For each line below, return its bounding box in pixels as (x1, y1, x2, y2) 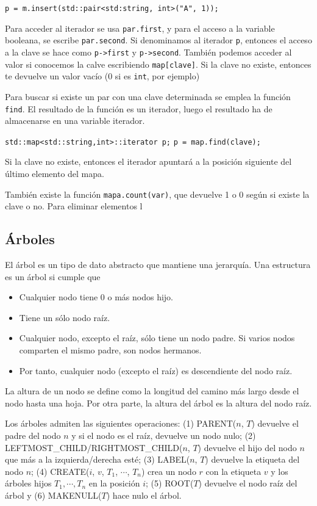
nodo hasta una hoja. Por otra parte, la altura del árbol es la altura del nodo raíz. (5, 396, 312, 409)
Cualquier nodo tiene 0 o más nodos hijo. (19, 291, 174, 303)
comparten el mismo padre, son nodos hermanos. (19, 344, 202, 356)
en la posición (88, 477, 140, 490)
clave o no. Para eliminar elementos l (5, 200, 143, 212)
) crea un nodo (141, 464, 196, 477)
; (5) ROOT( (146, 477, 194, 490)
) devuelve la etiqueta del (205, 453, 300, 466)
